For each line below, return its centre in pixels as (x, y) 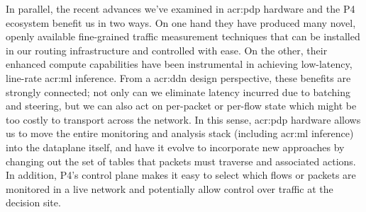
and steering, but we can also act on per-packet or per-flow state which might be (181, 106)
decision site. (33, 202)
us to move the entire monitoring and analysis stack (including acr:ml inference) (180, 133)
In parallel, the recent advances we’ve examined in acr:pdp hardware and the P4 (181, 8)
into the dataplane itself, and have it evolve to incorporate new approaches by (175, 147)
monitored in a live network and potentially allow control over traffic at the (170, 188)
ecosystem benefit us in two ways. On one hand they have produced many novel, (181, 22)
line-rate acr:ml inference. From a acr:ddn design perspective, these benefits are (178, 77)
